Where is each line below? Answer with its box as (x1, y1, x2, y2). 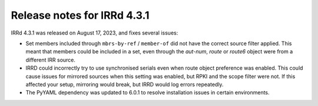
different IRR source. (25, 56, 76, 63)
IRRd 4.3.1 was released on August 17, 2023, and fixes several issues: (11, 29, 178, 36)
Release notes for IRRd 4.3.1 (11, 9, 150, 22)
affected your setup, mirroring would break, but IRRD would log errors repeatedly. (25, 81, 224, 88)
